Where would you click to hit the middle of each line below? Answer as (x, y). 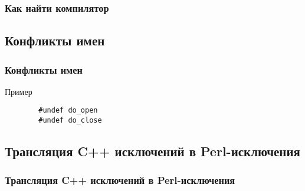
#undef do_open (68, 111)
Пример (19, 91)
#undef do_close (70, 121)
